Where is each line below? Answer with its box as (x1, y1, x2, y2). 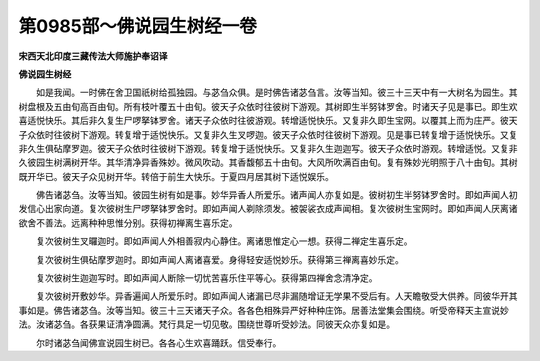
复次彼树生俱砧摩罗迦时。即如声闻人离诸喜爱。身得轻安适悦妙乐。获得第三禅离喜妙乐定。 (35, 253, 404, 265)
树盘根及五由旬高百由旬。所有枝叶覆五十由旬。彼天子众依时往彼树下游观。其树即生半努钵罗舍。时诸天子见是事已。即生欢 (18, 100, 518, 112)
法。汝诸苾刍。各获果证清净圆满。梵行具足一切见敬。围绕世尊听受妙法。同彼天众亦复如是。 (18, 318, 395, 330)
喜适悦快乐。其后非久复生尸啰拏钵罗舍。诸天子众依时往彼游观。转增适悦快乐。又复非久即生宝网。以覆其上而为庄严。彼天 (18, 115, 518, 127)
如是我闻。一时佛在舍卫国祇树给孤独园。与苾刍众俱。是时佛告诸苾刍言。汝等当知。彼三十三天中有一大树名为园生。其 (35, 86, 518, 99)
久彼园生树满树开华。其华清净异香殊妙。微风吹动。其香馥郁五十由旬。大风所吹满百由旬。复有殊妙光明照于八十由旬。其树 (18, 156, 518, 169)
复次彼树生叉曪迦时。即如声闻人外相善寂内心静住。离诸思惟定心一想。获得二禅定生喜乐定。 (35, 235, 413, 247)
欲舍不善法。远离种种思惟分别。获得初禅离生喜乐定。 (18, 216, 238, 229)
